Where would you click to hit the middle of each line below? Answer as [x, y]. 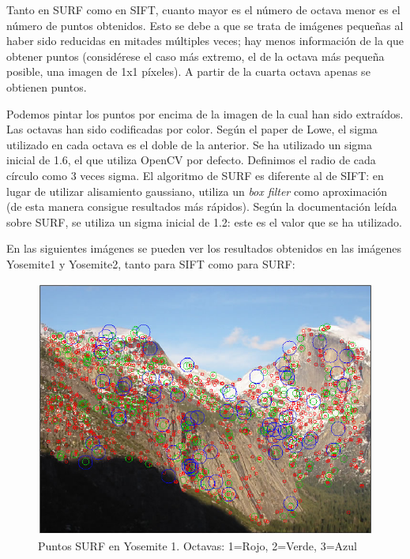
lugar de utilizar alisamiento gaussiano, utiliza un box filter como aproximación [197, 191]
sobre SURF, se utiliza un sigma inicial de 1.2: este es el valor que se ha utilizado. [204, 221]
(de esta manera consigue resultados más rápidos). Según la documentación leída [202, 206]
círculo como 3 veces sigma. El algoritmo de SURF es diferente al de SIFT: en [195, 175]
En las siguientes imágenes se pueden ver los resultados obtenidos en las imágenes [204, 248]
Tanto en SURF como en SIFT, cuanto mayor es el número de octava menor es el [203, 9]
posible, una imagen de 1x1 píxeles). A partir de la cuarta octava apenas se [188, 71]
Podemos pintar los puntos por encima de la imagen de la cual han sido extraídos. [205, 113]
